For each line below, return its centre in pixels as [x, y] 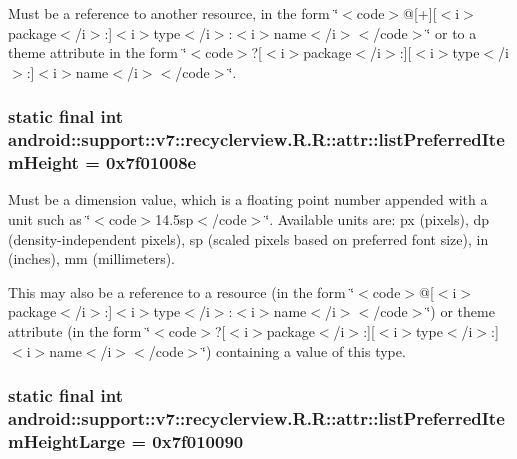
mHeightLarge [67, 440]
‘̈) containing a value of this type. [304, 350]
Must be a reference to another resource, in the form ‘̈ [173, 13]
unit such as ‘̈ [49, 219]
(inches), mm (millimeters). [92, 258]
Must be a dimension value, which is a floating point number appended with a [248, 199]
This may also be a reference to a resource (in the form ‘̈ [181, 291]
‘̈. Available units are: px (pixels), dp [377, 219]
